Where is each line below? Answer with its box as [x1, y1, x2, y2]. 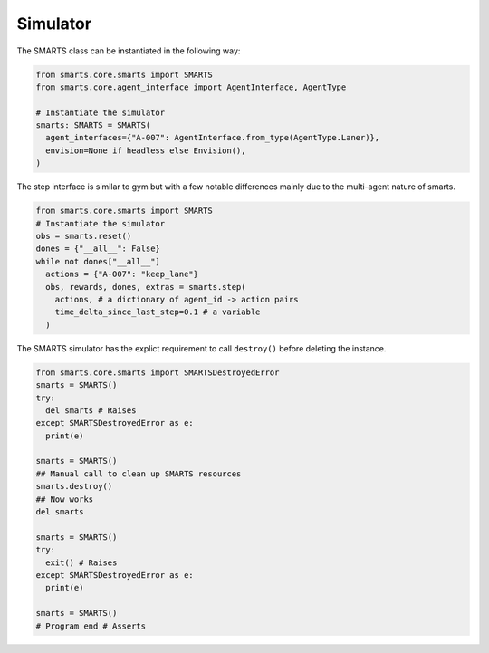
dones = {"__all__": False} [35, 244, 160, 254]
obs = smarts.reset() [35, 231, 132, 242]
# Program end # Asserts [35, 620, 147, 631]
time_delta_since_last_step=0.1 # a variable [54, 307, 261, 317]
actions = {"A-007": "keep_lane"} [45, 269, 199, 280]
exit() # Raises [45, 557, 118, 568]
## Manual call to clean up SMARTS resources [35, 468, 242, 479]
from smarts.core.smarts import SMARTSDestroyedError [35, 367, 280, 378]
